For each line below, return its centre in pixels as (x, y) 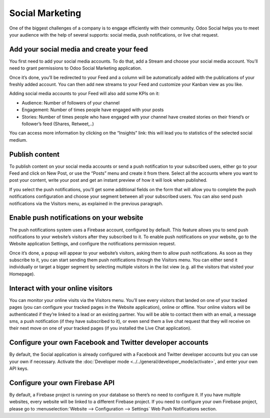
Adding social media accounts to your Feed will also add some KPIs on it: (84, 94)
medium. (18, 140)
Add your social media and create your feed (79, 49)
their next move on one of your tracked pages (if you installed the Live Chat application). (100, 328)
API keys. (19, 368)
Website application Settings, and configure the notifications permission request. (92, 244)
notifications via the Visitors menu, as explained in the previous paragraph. (86, 203)
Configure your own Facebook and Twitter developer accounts (109, 343)
